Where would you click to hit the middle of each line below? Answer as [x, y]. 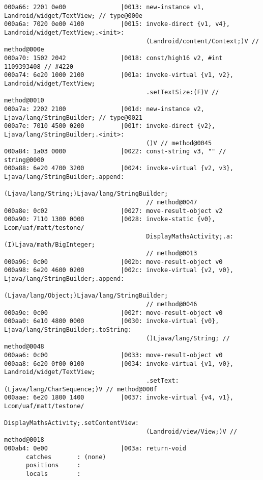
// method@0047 [172, 203]
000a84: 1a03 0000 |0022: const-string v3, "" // [115, 152]
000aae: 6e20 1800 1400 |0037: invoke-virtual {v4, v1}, [119, 398]
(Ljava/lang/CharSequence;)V [53, 389]
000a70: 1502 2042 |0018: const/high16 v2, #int [113, 58]
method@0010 [24, 101]
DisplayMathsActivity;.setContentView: [71, 423]
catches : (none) [66, 457]
